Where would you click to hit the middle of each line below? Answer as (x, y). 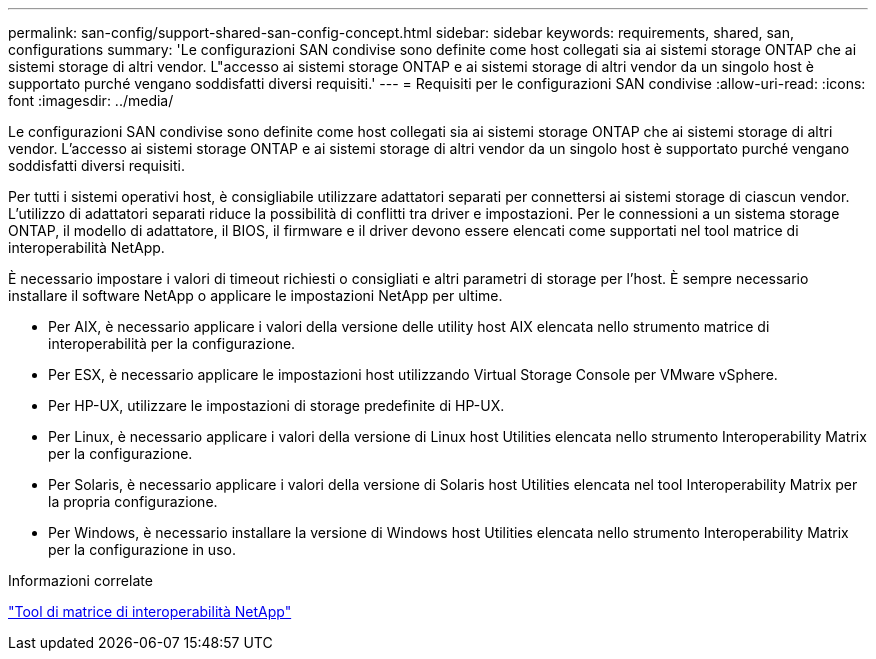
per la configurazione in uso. (142, 549)
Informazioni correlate (80, 580)
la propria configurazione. (133, 501)
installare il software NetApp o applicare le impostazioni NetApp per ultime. (255, 295)
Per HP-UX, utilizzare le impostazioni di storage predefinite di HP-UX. (276, 405)
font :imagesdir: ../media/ (91, 100)
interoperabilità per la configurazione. (172, 343)
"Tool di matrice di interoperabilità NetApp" (150, 611)
